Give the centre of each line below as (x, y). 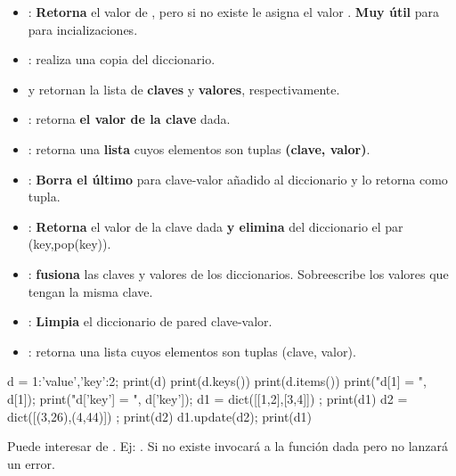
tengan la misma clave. (90, 291)
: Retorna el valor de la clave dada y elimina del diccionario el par (216, 226)
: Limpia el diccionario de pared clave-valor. (150, 321)
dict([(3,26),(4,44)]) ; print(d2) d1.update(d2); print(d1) (160, 416)
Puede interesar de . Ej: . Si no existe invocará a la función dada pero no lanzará (228, 446)
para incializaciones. (83, 29)
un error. (31, 463)
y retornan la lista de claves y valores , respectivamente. (184, 89)
